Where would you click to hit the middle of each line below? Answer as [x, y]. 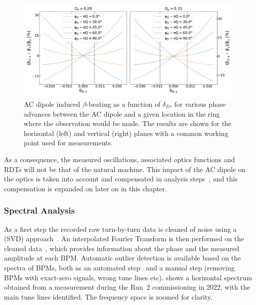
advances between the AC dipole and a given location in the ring [122, 113]
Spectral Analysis [40, 210]
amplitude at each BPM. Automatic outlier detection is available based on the [123, 258]
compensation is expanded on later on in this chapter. [85, 188]
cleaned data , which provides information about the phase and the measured [122, 248]
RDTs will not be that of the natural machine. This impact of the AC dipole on [125, 169]
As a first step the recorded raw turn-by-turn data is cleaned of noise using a [120, 229]
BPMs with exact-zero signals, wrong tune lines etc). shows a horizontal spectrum [128, 277]
